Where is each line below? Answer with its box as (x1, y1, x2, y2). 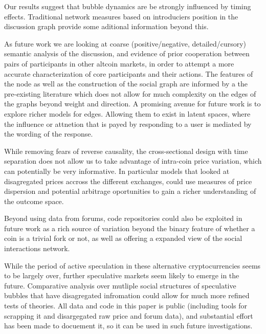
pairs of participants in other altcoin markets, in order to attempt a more (4, 58, 234, 69)
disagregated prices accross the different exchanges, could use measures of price (4, 175, 252, 186)
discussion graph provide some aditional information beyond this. (4, 21, 209, 32)
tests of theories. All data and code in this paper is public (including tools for (4, 300, 248, 311)
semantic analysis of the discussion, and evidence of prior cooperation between (4, 48, 250, 59)
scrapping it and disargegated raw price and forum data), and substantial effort (4, 310, 253, 321)
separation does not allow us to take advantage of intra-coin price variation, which (4, 155, 262, 166)
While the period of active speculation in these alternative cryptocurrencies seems (4, 260, 261, 271)
